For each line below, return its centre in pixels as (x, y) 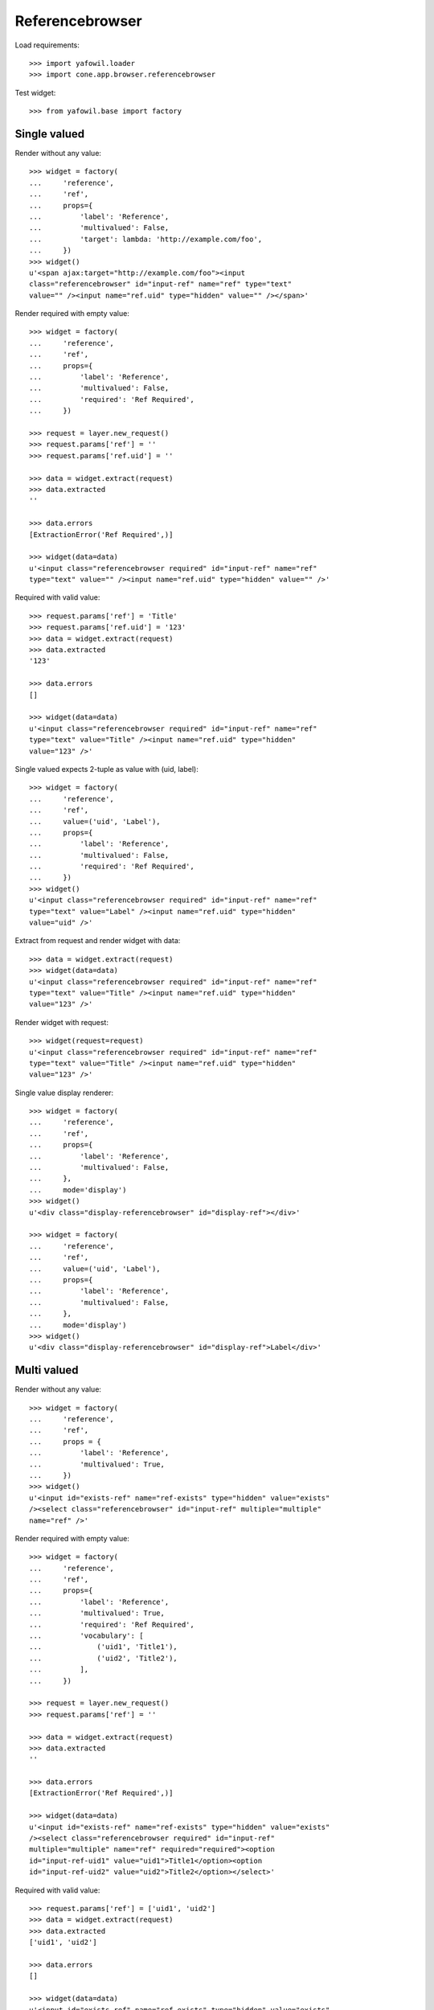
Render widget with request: (61, 1022)
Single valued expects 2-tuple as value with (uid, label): (106, 769)
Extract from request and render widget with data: (98, 941)
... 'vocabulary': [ (86, 1636)
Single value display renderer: (64, 1093)
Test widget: (35, 92)
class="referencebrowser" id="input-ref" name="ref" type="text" (161, 284)
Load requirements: (47, 45)
